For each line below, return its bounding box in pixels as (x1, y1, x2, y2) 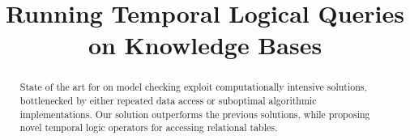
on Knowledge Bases (88, 28, 322, 62)
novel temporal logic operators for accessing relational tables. (19, 121, 278, 134)
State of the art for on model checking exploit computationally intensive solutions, (19, 80, 367, 94)
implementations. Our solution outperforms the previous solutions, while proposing (19, 107, 370, 121)
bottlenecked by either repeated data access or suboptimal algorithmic (19, 94, 317, 108)
